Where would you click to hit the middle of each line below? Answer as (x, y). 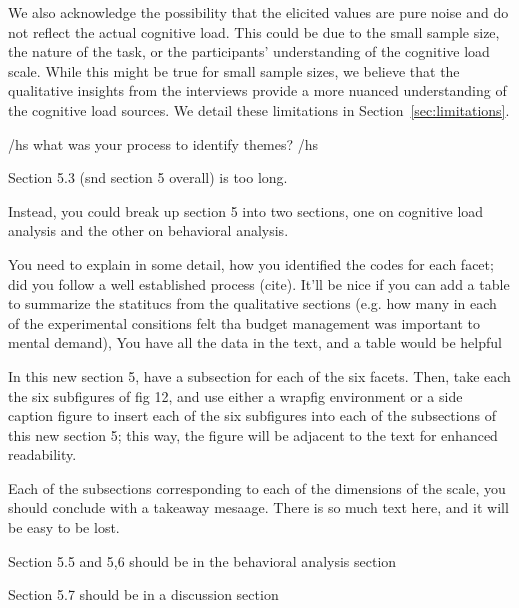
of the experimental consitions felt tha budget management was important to (244, 322)
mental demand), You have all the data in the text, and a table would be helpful (255, 342)
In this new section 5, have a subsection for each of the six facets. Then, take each (259, 375)
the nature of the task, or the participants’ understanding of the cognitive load (249, 51)
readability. (42, 454)
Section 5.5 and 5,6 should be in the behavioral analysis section (202, 560)
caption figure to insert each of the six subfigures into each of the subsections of (252, 415)
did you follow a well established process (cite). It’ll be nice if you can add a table (259, 283)
